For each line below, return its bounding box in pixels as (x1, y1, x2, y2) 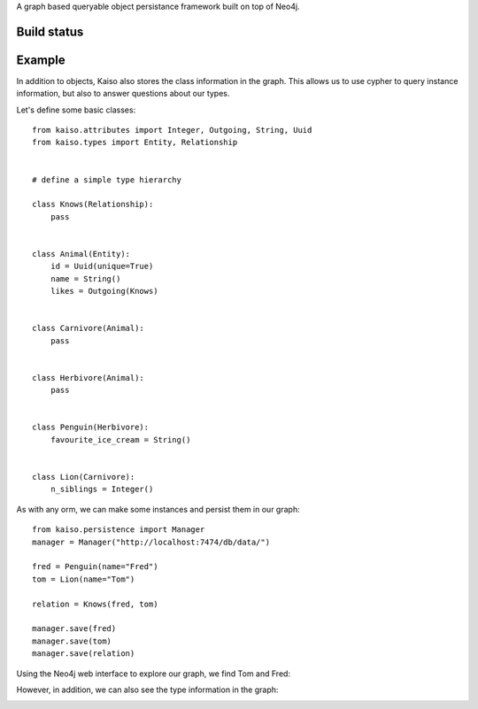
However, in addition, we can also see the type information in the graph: (16, 684, 279, 695)
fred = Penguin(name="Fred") (32, 562, 158, 572)
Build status (16, 24, 84, 39)
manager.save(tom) (32, 636, 112, 646)
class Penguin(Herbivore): (32, 422, 150, 433)
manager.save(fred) (32, 624, 117, 634)
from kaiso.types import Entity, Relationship (32, 137, 238, 148)
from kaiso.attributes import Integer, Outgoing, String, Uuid (32, 125, 312, 135)
